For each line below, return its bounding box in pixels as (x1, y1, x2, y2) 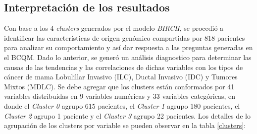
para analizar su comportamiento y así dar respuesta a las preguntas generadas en (4, 42, 253, 53)
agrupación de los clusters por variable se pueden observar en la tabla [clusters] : (4, 120, 246, 131)
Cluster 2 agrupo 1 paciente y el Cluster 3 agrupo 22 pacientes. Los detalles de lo (4, 110, 251, 121)
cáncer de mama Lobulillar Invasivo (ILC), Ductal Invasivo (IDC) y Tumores (4, 71, 238, 82)
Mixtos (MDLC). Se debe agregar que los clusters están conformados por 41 (4, 81, 235, 91)
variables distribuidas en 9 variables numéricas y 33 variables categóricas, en (4, 91, 236, 101)
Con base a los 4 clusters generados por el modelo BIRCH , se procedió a (4, 23, 224, 33)
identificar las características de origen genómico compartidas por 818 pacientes (4, 32, 245, 43)
